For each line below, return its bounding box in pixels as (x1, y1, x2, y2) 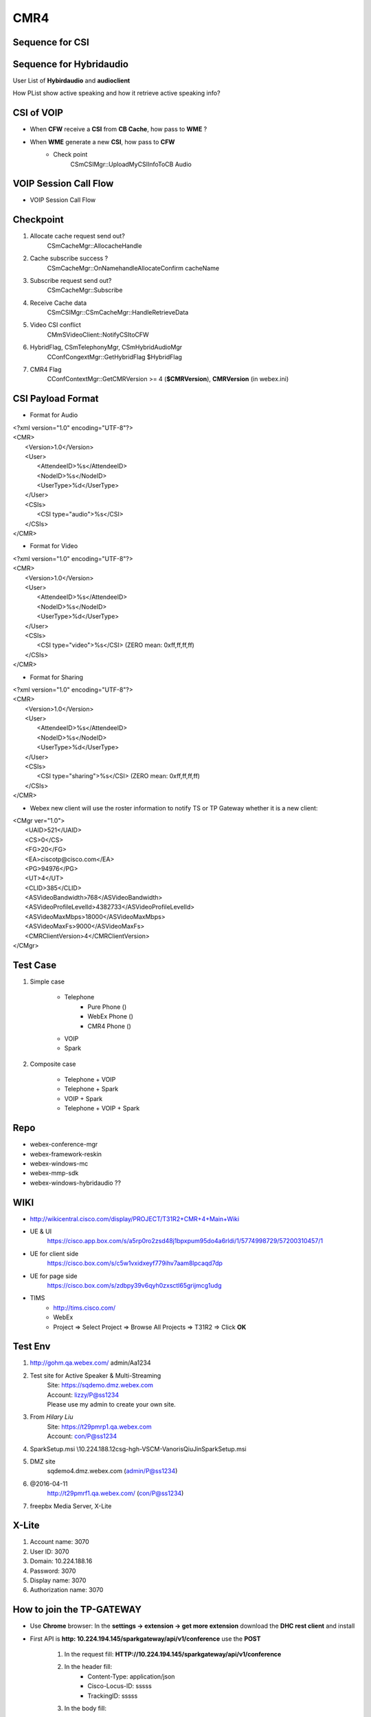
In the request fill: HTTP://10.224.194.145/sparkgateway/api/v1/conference (64, 1650, 282, 1659)
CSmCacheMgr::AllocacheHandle (47, 241, 142, 250)
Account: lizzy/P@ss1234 (47, 1391, 120, 1399)
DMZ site (30, 1457, 56, 1466)
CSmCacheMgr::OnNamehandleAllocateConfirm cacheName (47, 264, 220, 272)
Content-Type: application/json (87, 1672, 175, 1681)
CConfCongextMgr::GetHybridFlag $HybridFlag (47, 352, 182, 361)
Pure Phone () (87, 1003, 127, 1011)
